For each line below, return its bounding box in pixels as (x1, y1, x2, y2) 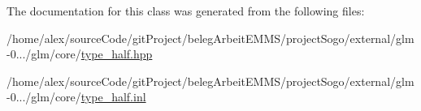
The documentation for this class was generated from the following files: (7, 2, 365, 19)
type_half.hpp (80, 45, 153, 62)
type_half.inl (80, 88, 146, 105)
